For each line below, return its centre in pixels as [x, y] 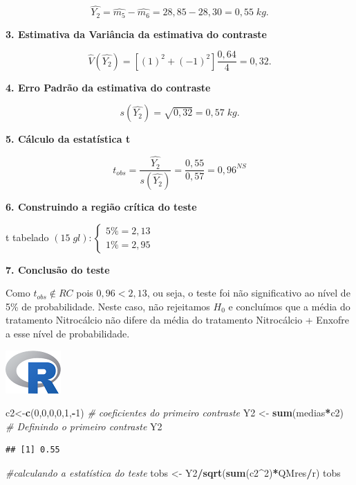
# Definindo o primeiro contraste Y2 [84, 426]
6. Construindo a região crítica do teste [101, 207]
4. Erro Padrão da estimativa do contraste [108, 87]
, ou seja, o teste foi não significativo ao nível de [249, 293]
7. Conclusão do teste [58, 269]
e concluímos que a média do [289, 306]
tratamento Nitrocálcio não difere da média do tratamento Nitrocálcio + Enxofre [178, 320]
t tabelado [27, 237]
